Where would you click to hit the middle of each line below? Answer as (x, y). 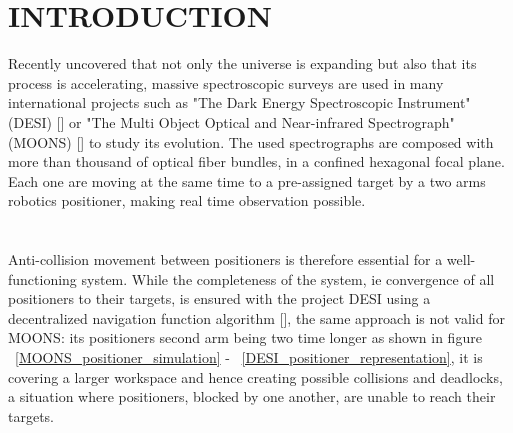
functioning (42, 278)
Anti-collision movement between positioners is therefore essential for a (225, 259)
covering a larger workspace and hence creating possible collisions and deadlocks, (255, 376)
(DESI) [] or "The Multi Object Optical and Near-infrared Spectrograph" (231, 121)
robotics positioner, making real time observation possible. (187, 200)
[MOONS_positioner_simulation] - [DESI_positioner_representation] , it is (249, 357)
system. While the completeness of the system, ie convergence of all (288, 278)
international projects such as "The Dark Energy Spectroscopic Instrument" (239, 102)
